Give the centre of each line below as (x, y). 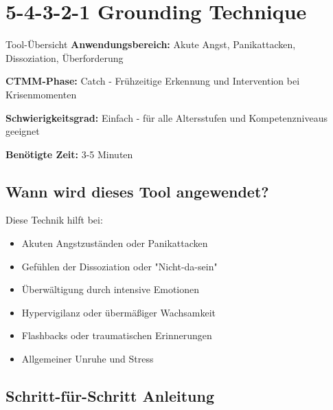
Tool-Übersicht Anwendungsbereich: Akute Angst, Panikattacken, (151, 44)
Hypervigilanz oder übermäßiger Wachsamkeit (118, 312)
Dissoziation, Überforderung (65, 57)
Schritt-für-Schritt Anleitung (110, 396)
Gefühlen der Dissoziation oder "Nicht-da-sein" (119, 266)
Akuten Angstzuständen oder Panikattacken (115, 243)
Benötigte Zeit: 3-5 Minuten (69, 154)
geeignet (23, 131)
